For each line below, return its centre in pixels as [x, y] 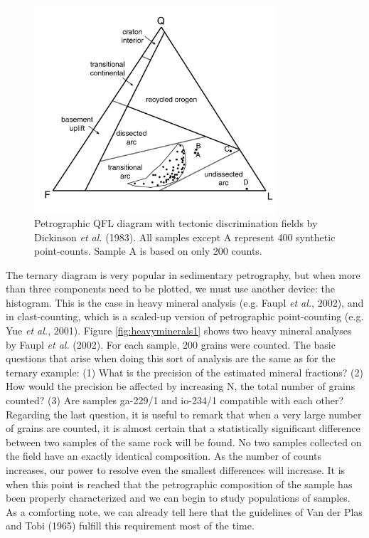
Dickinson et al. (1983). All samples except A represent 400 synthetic [185, 237]
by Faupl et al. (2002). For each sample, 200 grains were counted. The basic [171, 344]
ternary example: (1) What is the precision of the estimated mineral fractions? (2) [184, 372]
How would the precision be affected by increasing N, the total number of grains [181, 386]
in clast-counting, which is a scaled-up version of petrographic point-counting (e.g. [185, 316]
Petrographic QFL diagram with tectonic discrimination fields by [176, 222]
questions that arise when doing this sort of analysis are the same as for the [171, 358]
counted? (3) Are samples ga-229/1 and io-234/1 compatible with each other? [175, 400]
